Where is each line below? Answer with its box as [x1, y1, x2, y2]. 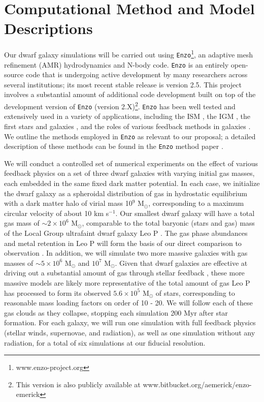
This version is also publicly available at [16, 379, 141, 389]
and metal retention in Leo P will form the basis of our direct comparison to [4, 237, 242, 248]
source [4, 69, 24, 80]
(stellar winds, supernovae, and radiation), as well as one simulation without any [4, 327, 255, 337]
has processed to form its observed [4, 287, 111, 298]
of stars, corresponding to [155, 287, 235, 298]
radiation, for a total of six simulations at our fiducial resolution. [4, 337, 206, 348]
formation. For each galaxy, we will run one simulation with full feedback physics [4, 317, 256, 328]
